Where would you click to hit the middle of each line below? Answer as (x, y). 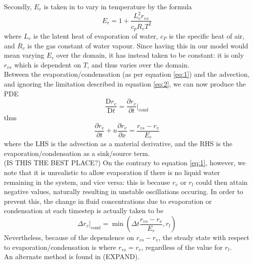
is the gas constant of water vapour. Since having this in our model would (138, 45)
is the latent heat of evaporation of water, (96, 35)
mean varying (24, 55)
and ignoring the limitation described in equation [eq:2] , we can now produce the (125, 83)
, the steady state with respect (204, 237)
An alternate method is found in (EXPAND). (72, 256)
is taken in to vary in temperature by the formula (118, 6)
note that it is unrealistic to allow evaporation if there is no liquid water (112, 172)
